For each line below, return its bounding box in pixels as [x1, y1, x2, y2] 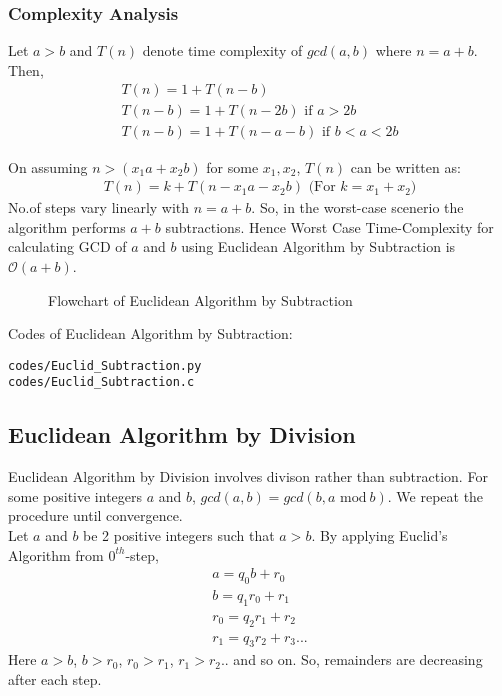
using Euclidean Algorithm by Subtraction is [181, 236, 456, 257]
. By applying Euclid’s [311, 524, 448, 545]
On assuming [8, 156, 88, 177]
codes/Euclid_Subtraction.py [8, 358, 202, 373]
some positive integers [8, 485, 143, 506]
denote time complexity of [142, 40, 303, 61]
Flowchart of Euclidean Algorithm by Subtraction [48, 289, 353, 310]
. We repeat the [387, 485, 484, 506]
